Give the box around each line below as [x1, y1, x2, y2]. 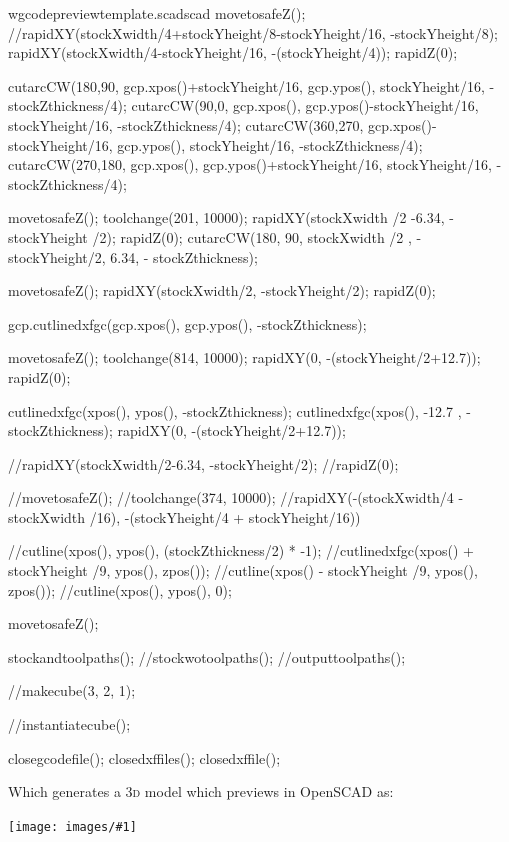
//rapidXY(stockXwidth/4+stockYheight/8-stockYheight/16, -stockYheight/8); [8, 22, 498, 43]
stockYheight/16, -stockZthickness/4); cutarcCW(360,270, [8, 114, 364, 135]
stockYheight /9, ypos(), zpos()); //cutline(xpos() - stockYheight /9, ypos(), [8, 560, 478, 581]
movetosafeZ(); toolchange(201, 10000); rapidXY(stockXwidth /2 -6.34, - [8, 207, 454, 228]
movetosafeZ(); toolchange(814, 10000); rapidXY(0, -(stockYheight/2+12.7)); [8, 347, 481, 368]
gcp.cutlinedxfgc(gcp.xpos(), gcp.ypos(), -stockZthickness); [8, 313, 367, 334]
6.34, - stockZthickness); [110, 246, 258, 267]
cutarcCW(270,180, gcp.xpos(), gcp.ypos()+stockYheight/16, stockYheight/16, [8, 154, 492, 175]
